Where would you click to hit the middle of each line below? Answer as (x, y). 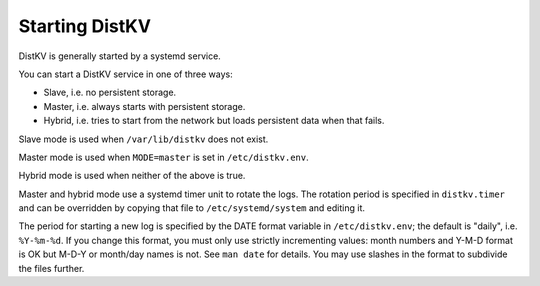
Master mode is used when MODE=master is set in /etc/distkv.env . (163, 157)
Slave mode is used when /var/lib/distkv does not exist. (143, 139)
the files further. (51, 268)
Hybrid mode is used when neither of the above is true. (132, 176)
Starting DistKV (85, 26)
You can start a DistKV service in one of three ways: (126, 74)
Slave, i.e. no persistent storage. (110, 92)
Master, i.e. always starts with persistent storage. (144, 106)
